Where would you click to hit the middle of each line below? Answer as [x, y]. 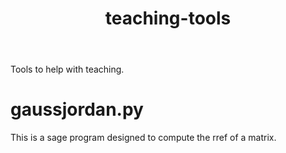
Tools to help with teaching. [67, 69]
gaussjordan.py [77, 109]
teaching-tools [168, 18]
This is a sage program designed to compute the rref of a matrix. [143, 138]
